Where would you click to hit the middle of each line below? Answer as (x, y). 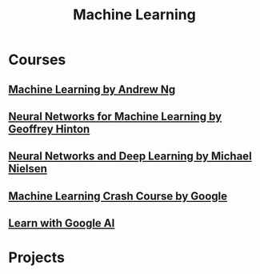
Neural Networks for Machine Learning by (115, 117)
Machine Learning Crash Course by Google (118, 196)
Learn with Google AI (62, 223)
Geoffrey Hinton (49, 129)
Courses (37, 60)
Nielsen (28, 169)
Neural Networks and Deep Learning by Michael (130, 157)
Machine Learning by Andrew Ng (92, 89)
